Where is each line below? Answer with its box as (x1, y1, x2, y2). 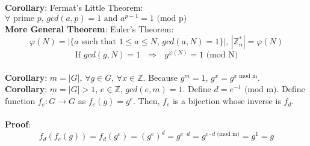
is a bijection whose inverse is (172, 95, 281, 107)
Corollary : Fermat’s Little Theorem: (5, 1, 143, 13)
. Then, (133, 95, 160, 107)
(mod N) (206, 51, 238, 60)
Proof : (5, 118, 31, 130)
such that (81, 38, 117, 47)
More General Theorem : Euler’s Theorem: (5, 22, 174, 35)
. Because (143, 71, 178, 83)
